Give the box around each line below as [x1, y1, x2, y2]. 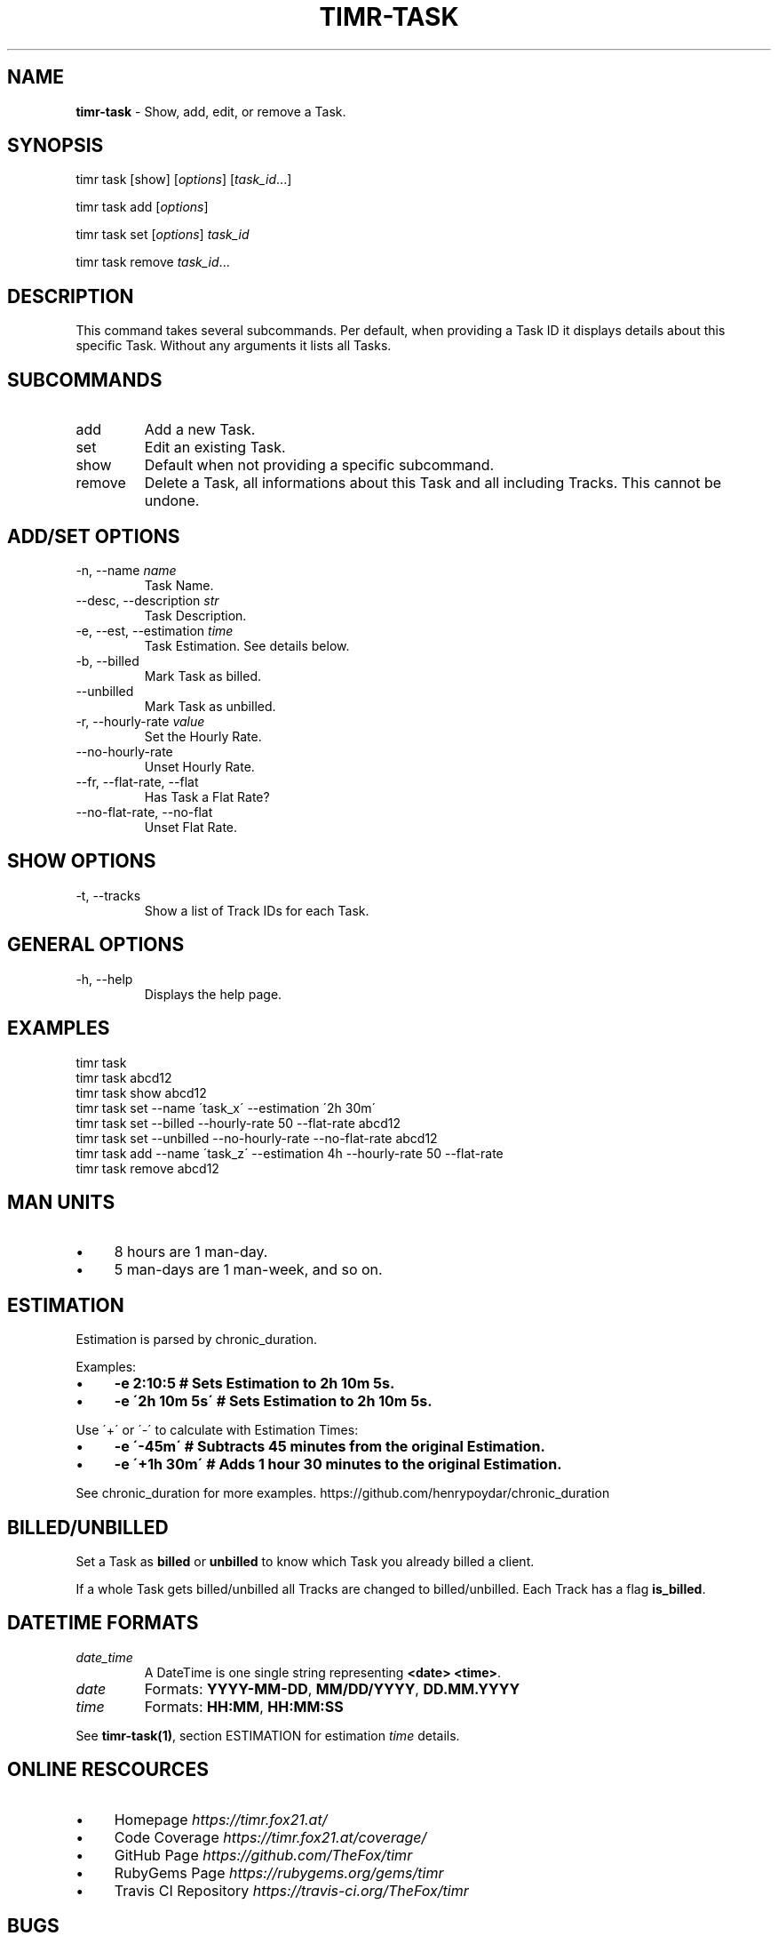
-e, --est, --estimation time [75, 622, 234, 638]
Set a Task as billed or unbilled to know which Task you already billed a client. [75, 1554, 535, 1570]
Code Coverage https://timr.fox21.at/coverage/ [114, 1828, 427, 1846]
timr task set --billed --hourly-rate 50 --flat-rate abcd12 [75, 1115, 401, 1131]
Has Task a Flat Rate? [144, 788, 270, 804]
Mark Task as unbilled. [144, 698, 276, 714]
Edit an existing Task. [144, 438, 286, 457]
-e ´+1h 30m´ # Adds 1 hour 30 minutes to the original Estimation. [114, 1455, 562, 1474]
